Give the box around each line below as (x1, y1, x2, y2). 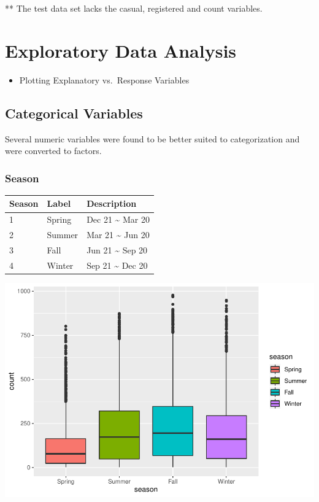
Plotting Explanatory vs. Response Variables (19, 73, 190, 86)
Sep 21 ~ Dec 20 (86, 258, 148, 271)
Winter (47, 258, 74, 271)
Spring (47, 213, 72, 226)
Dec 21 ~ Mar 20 (86, 213, 150, 226)
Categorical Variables (5, 103, 143, 122)
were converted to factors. (5, 144, 102, 157)
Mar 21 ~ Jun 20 (86, 228, 150, 241)
